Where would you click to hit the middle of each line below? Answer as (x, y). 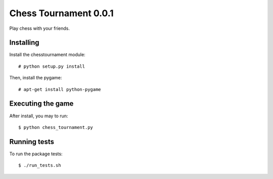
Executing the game (41, 104)
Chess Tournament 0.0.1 (61, 13)
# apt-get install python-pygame (60, 89)
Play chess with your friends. (40, 28)
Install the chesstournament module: (47, 55)
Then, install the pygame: (36, 78)
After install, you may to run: (39, 116)
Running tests (32, 142)
